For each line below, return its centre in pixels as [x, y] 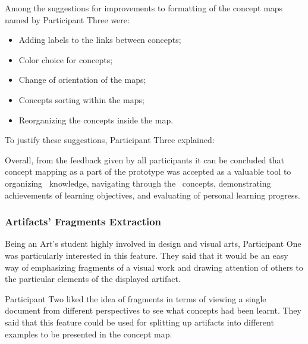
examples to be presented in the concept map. [89, 334]
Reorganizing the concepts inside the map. [96, 120]
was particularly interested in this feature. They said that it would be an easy [147, 255]
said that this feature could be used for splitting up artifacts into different [139, 322]
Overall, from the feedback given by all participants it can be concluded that [144, 159]
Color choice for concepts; [66, 59]
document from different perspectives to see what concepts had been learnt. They [153, 310]
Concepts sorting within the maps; [81, 99]
